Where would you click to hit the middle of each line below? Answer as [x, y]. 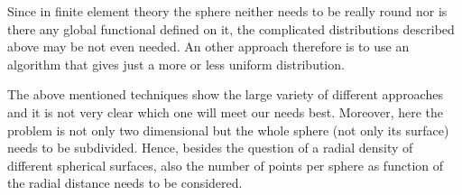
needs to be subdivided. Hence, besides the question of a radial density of [210, 148]
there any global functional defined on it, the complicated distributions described [231, 28]
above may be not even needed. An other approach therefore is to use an [208, 46]
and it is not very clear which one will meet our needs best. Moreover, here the [226, 111]
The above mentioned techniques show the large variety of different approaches [225, 94]
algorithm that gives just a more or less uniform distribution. [176, 64]
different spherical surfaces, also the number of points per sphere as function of [225, 165]
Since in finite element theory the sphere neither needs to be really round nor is [227, 11]
